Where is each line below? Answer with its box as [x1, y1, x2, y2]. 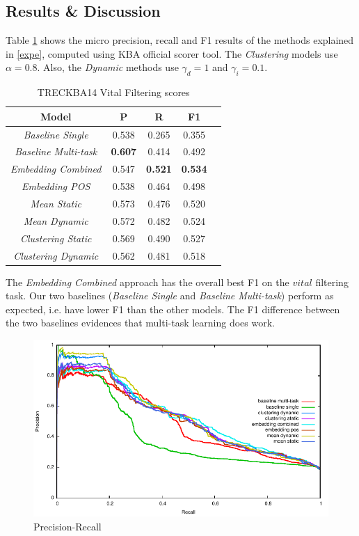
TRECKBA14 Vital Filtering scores [37, 85, 190, 100]
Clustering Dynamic [13, 248, 99, 262]
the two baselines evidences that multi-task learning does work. [6, 315, 275, 330]
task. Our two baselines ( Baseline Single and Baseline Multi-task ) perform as [6, 288, 334, 303]
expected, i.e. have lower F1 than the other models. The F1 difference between [6, 301, 340, 316]
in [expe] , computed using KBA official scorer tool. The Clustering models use [6, 46, 338, 61]
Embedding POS [22, 179, 90, 194]
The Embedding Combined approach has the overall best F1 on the [6, 274, 289, 289]
